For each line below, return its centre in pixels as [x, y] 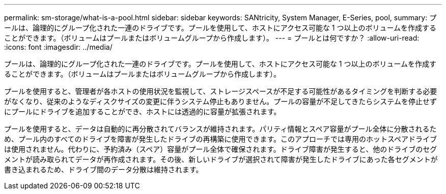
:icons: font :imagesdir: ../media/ [58, 47]
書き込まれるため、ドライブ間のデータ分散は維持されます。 [104, 169]
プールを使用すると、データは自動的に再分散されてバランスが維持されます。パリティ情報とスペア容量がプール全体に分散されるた [220, 129]
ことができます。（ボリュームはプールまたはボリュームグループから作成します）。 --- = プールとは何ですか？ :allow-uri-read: [212, 38]
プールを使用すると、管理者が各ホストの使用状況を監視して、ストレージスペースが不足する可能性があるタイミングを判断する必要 [221, 91]
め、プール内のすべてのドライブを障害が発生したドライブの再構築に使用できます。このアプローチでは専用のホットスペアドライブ [221, 139]
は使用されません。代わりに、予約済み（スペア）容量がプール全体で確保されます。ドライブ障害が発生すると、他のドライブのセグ [221, 149]
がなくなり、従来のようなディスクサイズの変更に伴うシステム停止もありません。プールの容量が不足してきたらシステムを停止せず [220, 101]
